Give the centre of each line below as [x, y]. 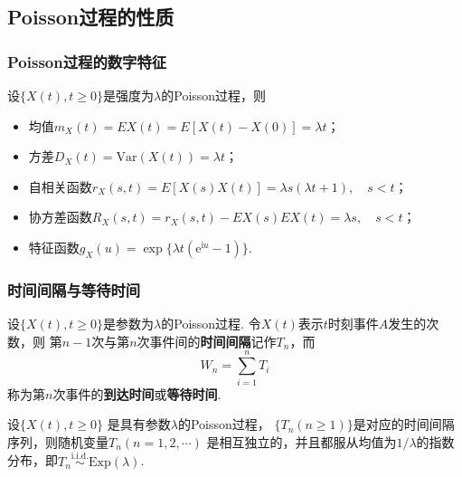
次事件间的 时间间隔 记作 [207, 341]
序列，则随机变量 [58, 441]
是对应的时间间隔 [404, 424]
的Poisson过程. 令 [211, 324]
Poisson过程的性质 [91, 17]
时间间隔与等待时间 [74, 289]
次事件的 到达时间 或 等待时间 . [137, 393]
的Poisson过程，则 [214, 95]
